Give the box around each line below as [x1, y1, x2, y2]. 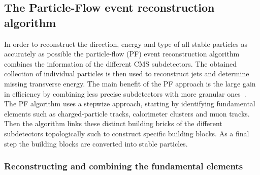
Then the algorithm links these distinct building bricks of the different [4, 118, 222, 129]
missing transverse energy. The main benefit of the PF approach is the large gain [4, 78, 256, 89]
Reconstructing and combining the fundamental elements [4, 160, 243, 172]
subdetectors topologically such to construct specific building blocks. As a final [4, 128, 249, 138]
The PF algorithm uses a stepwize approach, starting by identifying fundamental [4, 98, 255, 109]
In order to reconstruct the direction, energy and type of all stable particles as [4, 38, 247, 49]
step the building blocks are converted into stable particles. [4, 138, 188, 149]
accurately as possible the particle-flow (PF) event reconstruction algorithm [4, 48, 240, 59]
